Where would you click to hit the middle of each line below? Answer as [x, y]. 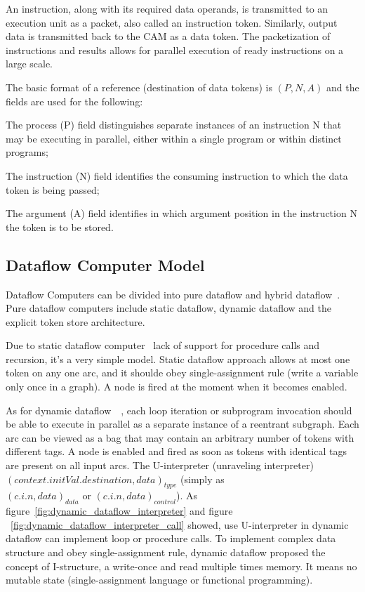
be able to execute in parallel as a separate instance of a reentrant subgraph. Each [182, 424]
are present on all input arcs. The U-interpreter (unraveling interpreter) [160, 465]
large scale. [29, 64]
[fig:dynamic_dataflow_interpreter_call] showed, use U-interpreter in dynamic [180, 524]
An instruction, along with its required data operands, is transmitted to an [167, 8]
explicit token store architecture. [75, 321]
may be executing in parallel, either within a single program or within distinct [174, 138]
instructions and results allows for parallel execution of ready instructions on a [175, 50]
